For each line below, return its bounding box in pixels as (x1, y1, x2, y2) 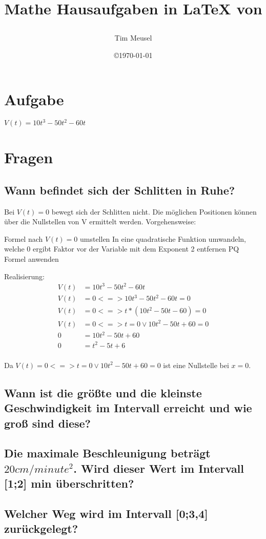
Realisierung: (4, 271, 45, 281)
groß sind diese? (4, 415, 91, 431)
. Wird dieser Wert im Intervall (73, 460, 244, 476)
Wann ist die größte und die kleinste (4, 384, 202, 400)
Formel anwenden (4, 253, 59, 264)
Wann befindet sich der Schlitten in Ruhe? (4, 182, 235, 198)
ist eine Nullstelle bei (163, 359, 229, 370)
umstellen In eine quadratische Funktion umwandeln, (79, 233, 246, 244)
